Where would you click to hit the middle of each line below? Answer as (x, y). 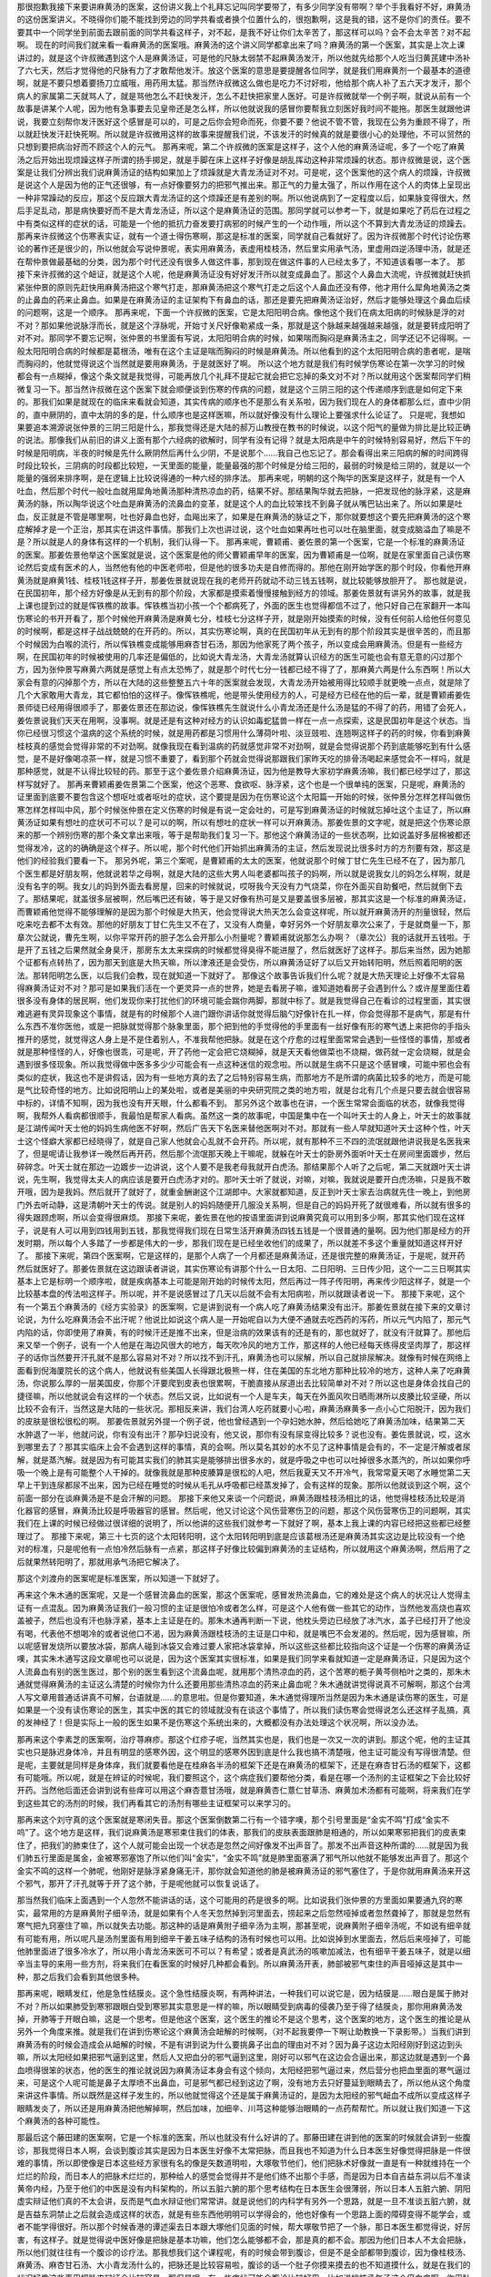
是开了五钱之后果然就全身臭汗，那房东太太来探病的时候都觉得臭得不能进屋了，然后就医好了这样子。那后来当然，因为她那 (244, 950)
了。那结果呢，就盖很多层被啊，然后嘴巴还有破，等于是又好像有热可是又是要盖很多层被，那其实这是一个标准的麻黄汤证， (244, 899)
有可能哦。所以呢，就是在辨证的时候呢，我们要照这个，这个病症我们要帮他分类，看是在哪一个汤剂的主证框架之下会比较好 (244, 1777)
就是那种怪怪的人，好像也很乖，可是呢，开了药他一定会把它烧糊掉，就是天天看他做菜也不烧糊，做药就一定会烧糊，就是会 (244, 1052)
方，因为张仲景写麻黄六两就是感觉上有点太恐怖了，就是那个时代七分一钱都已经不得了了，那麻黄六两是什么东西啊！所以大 (244, 669)
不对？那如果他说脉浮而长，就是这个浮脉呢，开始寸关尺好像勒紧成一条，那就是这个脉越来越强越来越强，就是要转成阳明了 (244, 325)
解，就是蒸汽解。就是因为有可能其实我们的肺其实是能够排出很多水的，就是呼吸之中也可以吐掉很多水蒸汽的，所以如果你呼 (244, 1460)
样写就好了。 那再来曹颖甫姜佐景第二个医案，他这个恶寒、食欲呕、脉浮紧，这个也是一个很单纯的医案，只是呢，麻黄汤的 (241, 784)
